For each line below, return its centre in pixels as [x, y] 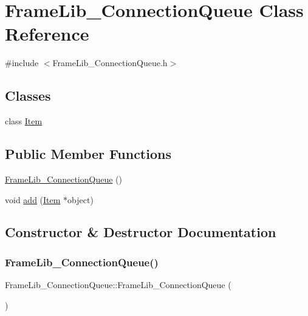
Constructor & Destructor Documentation [141, 232]
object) [80, 199]
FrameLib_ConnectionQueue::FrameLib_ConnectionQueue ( [118, 285]
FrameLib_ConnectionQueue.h [110, 63]
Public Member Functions [88, 154]
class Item [24, 121]
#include [22, 63]
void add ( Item [33, 199]
